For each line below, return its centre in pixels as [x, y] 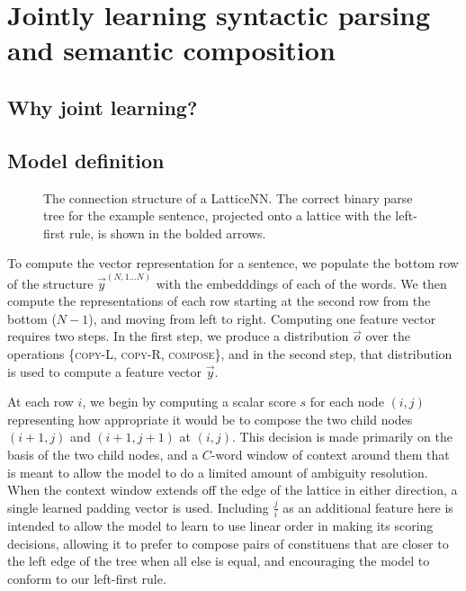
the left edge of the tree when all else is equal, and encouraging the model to [219, 561]
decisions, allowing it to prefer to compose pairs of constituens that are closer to [228, 543]
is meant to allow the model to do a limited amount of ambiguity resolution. [218, 472]
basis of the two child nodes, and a [103, 454]
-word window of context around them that [330, 454]
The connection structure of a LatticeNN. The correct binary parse [228, 197]
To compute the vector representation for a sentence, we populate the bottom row [233, 263]
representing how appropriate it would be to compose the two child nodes [210, 419]
